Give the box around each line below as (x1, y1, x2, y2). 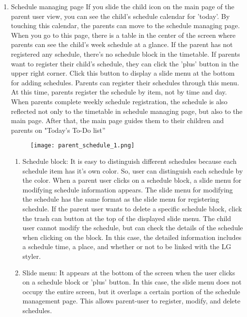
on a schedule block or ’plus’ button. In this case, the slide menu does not (22, 277, 242, 287)
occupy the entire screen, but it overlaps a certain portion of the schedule (22, 286, 240, 296)
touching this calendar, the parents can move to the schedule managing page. (11, 20, 240, 31)
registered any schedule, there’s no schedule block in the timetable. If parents (11, 48, 240, 59)
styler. (22, 251, 41, 261)
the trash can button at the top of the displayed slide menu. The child (22, 213, 231, 223)
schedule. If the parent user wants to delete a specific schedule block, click (22, 203, 242, 213)
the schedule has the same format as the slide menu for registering (22, 194, 219, 204)
